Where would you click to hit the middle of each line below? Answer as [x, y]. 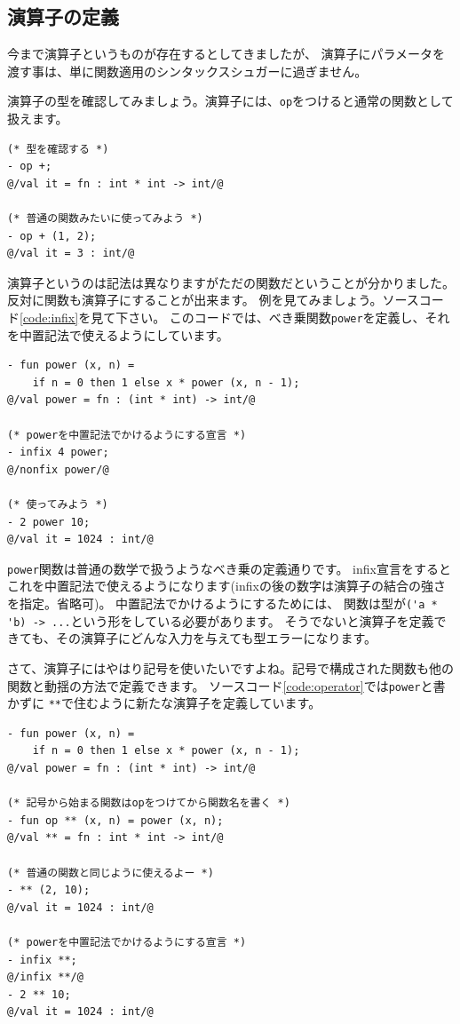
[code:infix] [49, 317]
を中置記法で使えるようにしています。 [118, 334]
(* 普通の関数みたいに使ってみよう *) [105, 219]
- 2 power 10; [49, 522]
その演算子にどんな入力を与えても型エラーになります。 [216, 638]
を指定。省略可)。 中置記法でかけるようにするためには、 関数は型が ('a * [222, 603]
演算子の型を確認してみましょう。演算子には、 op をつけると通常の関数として [230, 101]
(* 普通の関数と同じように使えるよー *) [111, 873]
